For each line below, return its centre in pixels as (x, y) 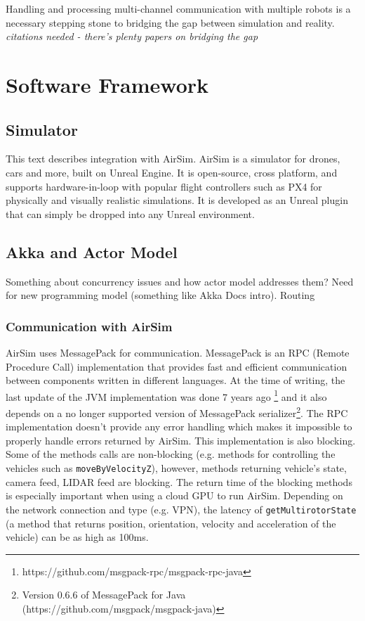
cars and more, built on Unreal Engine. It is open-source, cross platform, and (172, 172)
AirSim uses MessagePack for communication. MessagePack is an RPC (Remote (178, 352)
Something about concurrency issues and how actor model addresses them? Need (180, 281)
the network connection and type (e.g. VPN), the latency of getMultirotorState (181, 509)
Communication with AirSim (89, 326)
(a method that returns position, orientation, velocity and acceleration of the (171, 523)
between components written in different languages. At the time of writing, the (175, 380)
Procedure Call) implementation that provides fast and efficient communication (177, 366)
